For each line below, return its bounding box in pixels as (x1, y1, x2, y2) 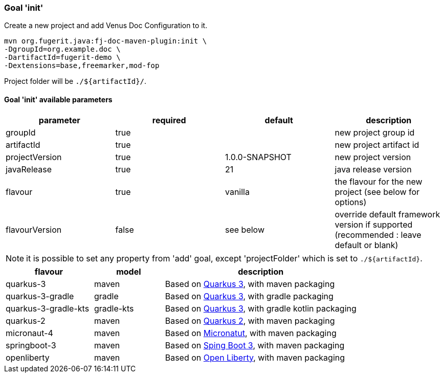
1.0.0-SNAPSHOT (225, 151, 292, 162)
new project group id (335, 127, 415, 138)
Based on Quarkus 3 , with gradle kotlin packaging (165, 303, 357, 314)
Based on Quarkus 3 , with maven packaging (165, 278, 335, 289)
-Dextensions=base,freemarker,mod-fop (4, 61, 160, 70)
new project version (335, 151, 411, 162)
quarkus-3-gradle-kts (6, 303, 90, 314)
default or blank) (335, 239, 398, 250)
